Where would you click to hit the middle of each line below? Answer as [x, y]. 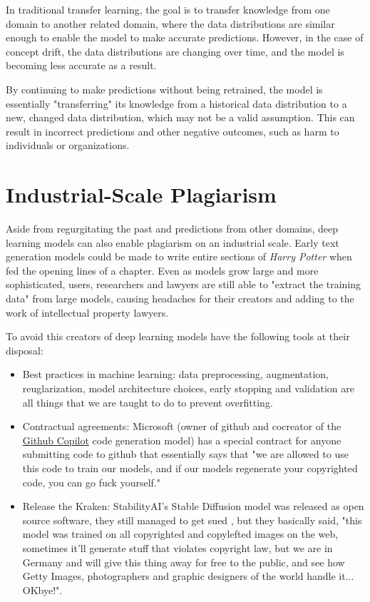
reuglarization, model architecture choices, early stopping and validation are [188, 388]
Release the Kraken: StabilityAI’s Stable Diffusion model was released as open [193, 506]
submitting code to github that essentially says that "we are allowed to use [185, 454]
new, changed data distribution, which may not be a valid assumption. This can [180, 117]
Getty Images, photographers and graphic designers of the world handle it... [188, 576]
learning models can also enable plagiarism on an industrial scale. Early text [173, 242]
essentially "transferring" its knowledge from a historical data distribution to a [176, 103]
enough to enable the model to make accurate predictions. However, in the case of [185, 37]
